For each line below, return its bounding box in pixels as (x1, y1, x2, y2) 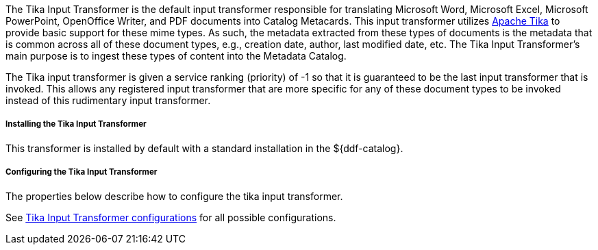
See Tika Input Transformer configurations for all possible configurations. (5, 211, 336, 223)
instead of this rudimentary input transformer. (5, 95, 211, 106)
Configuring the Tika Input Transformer (5, 167, 158, 177)
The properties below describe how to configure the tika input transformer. (5, 190, 343, 202)
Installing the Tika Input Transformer (5, 119, 147, 129)
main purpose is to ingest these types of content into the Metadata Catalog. (5, 50, 347, 62)
